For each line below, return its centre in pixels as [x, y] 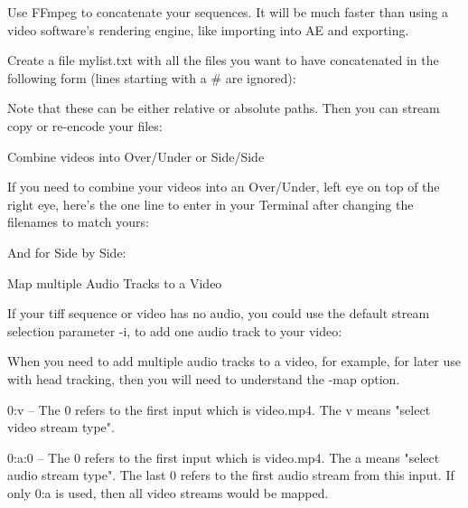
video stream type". [61, 427]
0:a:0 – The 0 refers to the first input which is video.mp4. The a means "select [224, 457]
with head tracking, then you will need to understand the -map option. [204, 378]
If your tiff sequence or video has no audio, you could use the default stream [219, 313]
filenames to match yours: [78, 222]
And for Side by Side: [67, 252]
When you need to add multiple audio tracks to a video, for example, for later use [234, 361]
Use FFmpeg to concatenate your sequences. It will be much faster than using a [228, 12]
